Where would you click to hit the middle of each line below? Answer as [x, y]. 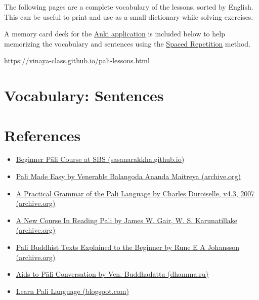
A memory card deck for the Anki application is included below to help [115, 34]
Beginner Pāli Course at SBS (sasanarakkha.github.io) [100, 159]
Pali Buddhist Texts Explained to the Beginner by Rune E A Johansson [127, 247]
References [42, 135]
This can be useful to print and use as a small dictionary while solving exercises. [129, 16]
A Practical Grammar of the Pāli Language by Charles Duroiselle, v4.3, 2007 [135, 193]
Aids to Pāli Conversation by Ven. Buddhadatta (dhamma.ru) [112, 274]
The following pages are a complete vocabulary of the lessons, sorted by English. [129, 7]
